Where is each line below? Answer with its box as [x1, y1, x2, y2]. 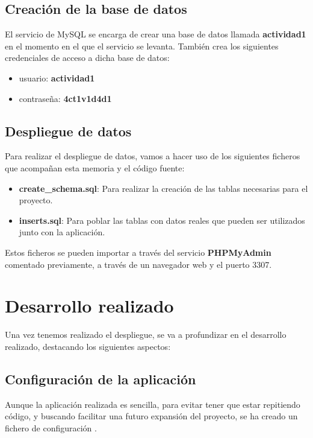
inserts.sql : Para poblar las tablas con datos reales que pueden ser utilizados [19, 214, 305, 226]
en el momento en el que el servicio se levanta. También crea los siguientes [5, 39, 279, 52]
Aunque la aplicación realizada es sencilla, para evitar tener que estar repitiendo [5, 398, 300, 410]
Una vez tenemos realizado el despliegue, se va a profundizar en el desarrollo [5, 328, 287, 341]
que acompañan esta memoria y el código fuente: [5, 161, 185, 174]
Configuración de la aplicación [5, 369, 196, 388]
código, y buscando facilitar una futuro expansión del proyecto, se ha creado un [5, 410, 298, 422]
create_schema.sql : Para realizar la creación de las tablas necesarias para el [19, 182, 308, 194]
